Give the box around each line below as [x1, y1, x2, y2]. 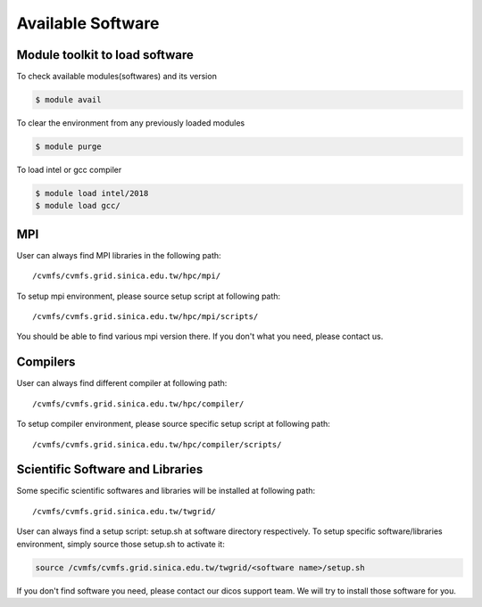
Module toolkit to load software [16, 47, 194, 62]
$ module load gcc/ [35, 201, 120, 211]
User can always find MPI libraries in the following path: [16, 250, 222, 260]
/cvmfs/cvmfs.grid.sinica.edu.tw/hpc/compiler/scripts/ [32, 439, 282, 449]
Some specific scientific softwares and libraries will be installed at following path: [16, 486, 316, 496]
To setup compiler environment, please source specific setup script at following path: [16, 419, 330, 430]
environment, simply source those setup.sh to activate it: [16, 538, 225, 549]
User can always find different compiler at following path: [16, 378, 228, 389]
